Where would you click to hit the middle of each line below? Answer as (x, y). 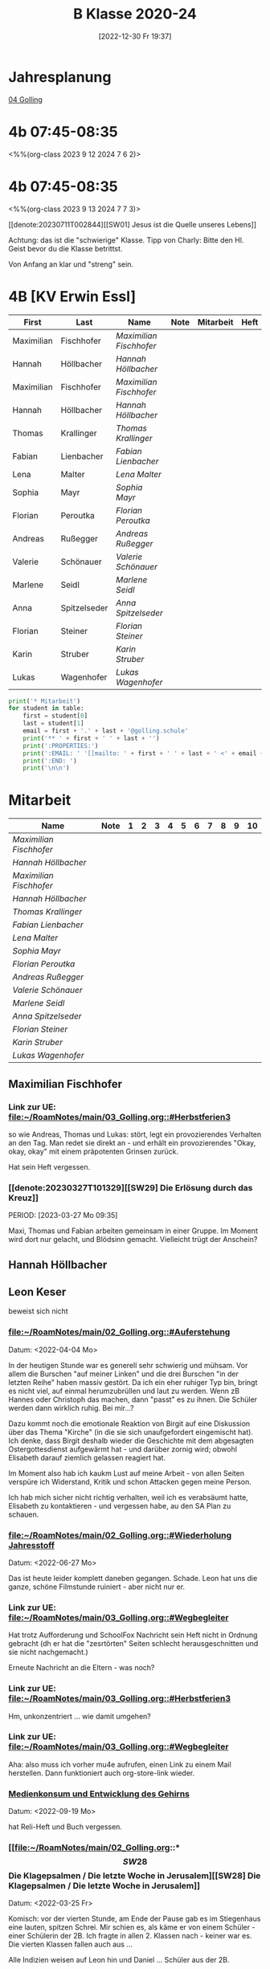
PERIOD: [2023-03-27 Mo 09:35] (63, 1215)
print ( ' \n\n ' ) (46, 768)
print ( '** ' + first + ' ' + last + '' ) (91, 738)
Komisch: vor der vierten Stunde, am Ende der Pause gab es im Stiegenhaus (135, 1919)
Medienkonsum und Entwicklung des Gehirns (99, 1794)
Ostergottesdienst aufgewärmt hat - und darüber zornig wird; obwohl (123, 1449)
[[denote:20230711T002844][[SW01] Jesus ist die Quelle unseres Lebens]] (133, 224)
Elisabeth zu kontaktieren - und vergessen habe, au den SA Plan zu (120, 1505)
